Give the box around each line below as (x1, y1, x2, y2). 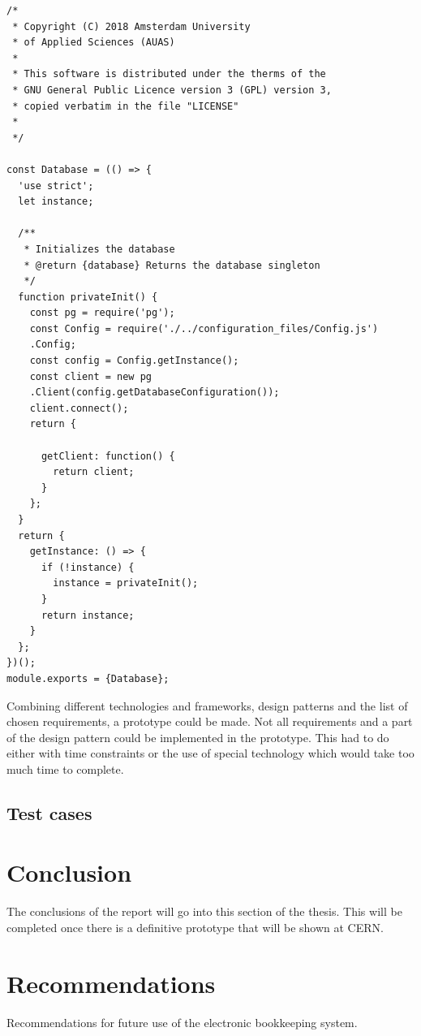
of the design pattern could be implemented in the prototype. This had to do (6, 728, 389, 745)
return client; (53, 466, 135, 478)
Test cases (6, 800, 92, 825)
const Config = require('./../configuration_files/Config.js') (29, 322, 379, 335)
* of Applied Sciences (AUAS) (12, 37, 175, 49)
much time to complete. (6, 760, 124, 777)
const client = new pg (29, 370, 152, 382)
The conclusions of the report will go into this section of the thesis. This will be (6, 903, 402, 920)
